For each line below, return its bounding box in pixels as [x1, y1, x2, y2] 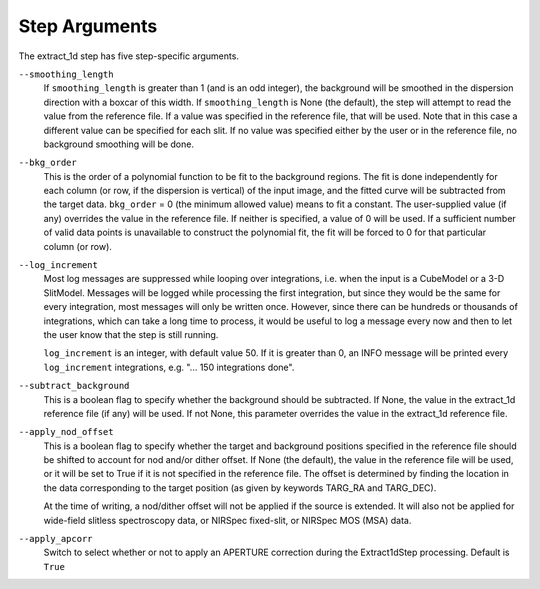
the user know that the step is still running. [43, 328, 219, 340]
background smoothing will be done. [43, 138, 195, 150]
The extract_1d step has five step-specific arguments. [18, 50, 240, 62]
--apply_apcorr [18, 533, 94, 545]
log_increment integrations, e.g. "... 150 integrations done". [43, 361, 295, 373]
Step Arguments [18, 15, 158, 37]
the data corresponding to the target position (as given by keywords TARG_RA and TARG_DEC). [43, 481, 437, 494]
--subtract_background [18, 380, 130, 392]
